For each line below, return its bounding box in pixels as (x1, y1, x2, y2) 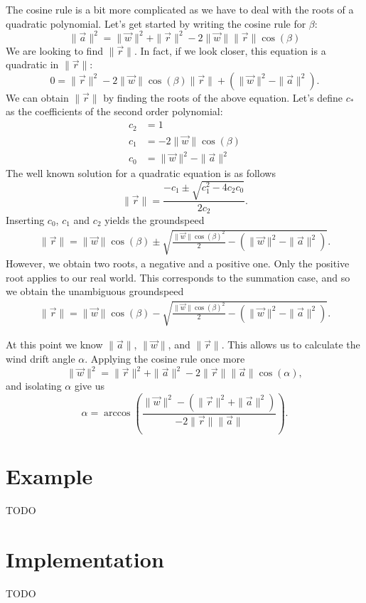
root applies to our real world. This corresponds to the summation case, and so (6, 270, 350, 284)
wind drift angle (6, 351, 75, 366)
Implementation (6, 544, 164, 573)
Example (6, 461, 93, 490)
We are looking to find (6, 43, 103, 58)
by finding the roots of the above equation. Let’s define (103, 90, 343, 105)
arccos (104, 408, 131, 419)
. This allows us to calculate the (221, 337, 360, 352)
